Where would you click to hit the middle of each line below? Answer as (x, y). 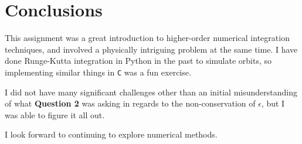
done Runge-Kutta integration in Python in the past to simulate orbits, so (138, 61)
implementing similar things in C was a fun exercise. (98, 72)
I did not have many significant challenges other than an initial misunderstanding (151, 92)
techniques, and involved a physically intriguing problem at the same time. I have (151, 49)
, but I (273, 103)
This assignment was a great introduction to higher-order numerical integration (147, 38)
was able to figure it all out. (55, 114)
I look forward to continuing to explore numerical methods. (111, 134)
